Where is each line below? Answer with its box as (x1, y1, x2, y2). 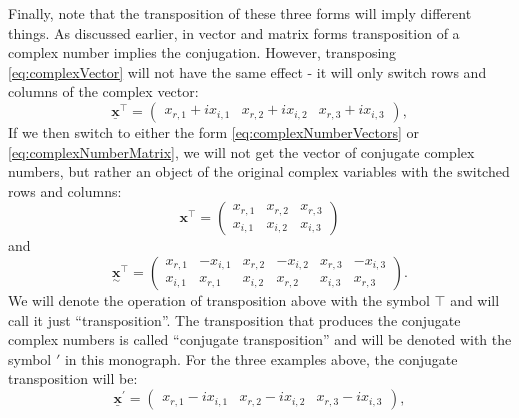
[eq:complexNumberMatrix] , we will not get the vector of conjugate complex (8, 141, 475, 162)
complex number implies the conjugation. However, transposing (8, 42, 397, 63)
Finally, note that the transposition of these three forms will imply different (8, 3, 472, 23)
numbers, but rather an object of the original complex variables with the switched (8, 161, 510, 182)
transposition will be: (8, 368, 138, 389)
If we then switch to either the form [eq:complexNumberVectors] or (8, 121, 419, 142)
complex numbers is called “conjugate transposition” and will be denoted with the (8, 329, 512, 350)
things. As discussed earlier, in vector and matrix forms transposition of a (8, 22, 460, 43)
